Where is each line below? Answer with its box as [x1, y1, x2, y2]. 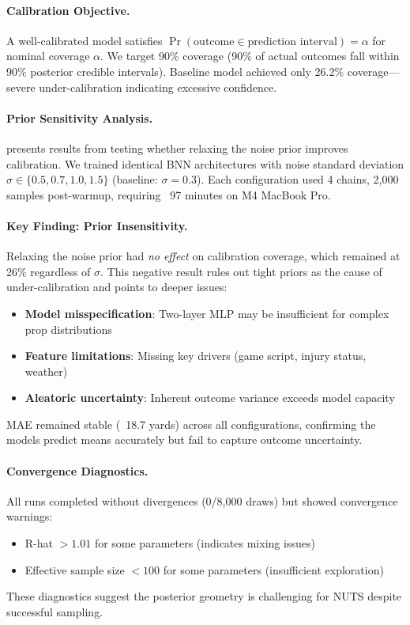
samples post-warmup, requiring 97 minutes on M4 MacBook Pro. [6, 186, 331, 203]
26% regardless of [6, 263, 91, 279]
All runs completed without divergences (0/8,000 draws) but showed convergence [6, 492, 398, 509]
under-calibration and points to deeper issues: [6, 278, 228, 295]
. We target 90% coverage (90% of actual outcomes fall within [100, 47, 400, 64]
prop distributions [24, 320, 112, 337]
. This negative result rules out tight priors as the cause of [100, 263, 382, 279]
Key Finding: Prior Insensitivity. [6, 217, 188, 233]
